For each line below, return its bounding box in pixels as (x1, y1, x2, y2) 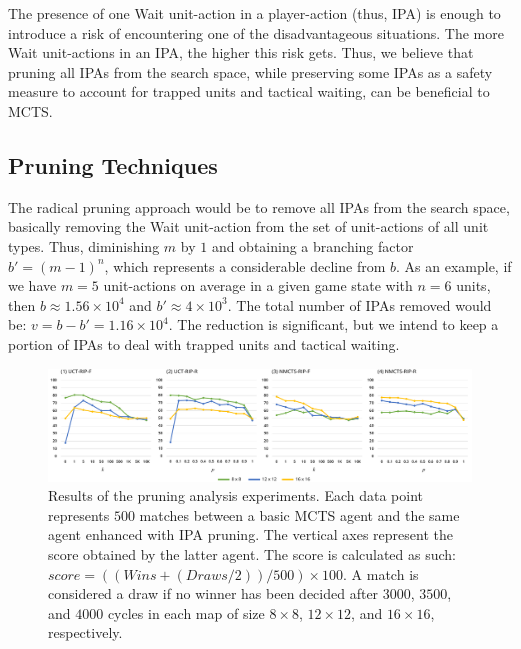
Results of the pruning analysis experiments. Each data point (48, 485, 423, 506)
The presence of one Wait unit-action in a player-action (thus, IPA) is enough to (8, 3, 501, 23)
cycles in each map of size (107, 602, 265, 623)
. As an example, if (396, 255, 512, 276)
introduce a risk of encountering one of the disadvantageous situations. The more (8, 22, 504, 43)
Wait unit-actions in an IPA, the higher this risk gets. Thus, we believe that (8, 42, 474, 63)
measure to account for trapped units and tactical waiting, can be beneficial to (8, 81, 490, 102)
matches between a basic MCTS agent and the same (139, 504, 460, 525)
